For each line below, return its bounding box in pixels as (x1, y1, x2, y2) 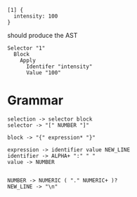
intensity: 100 (13, 13, 58, 20)
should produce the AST (7, 32, 78, 39)
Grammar (7, 93, 64, 109)
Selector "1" (7, 45, 46, 52)
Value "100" (25, 69, 61, 76)
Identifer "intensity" (25, 63, 93, 70)
